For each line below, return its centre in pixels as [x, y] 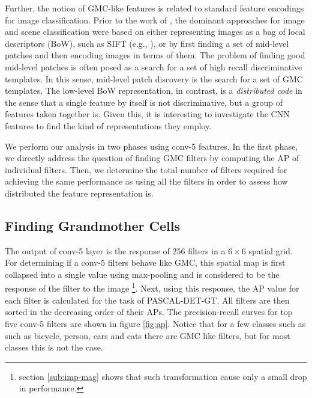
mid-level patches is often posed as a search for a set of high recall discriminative [154, 66]
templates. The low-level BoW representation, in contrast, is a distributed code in [154, 90]
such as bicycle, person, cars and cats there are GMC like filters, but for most [148, 335]
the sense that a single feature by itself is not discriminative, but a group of [144, 102]
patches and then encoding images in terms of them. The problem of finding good [155, 55]
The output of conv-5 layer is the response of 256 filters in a [115, 250]
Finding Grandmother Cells [93, 225]
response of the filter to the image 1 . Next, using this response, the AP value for [152, 287]
